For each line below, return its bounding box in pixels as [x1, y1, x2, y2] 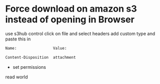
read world [5, 74, 28, 80]
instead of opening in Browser [5, 14, 135, 25]
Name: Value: [5, 46, 67, 51]
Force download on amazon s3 [5, 3, 137, 15]
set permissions [12, 64, 46, 70]
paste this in [5, 36, 31, 42]
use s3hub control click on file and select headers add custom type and [5, 30, 155, 36]
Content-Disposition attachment [5, 55, 76, 60]
